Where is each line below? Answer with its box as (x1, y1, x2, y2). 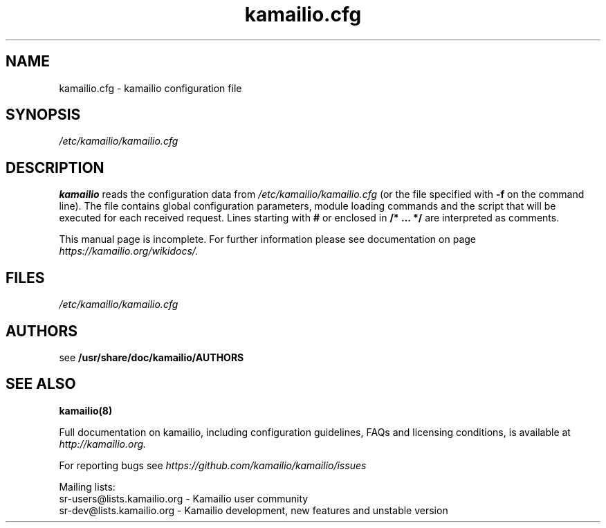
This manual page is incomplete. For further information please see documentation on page (59, 233, 476, 246)
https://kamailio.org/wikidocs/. (59, 245, 199, 257)
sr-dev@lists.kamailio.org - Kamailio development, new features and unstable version (59, 504, 448, 516)
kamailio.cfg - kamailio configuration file (59, 82, 242, 94)
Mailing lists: (59, 480, 116, 493)
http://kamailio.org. (59, 437, 147, 450)
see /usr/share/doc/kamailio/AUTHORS (59, 351, 244, 363)
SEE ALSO (6, 375, 76, 393)
